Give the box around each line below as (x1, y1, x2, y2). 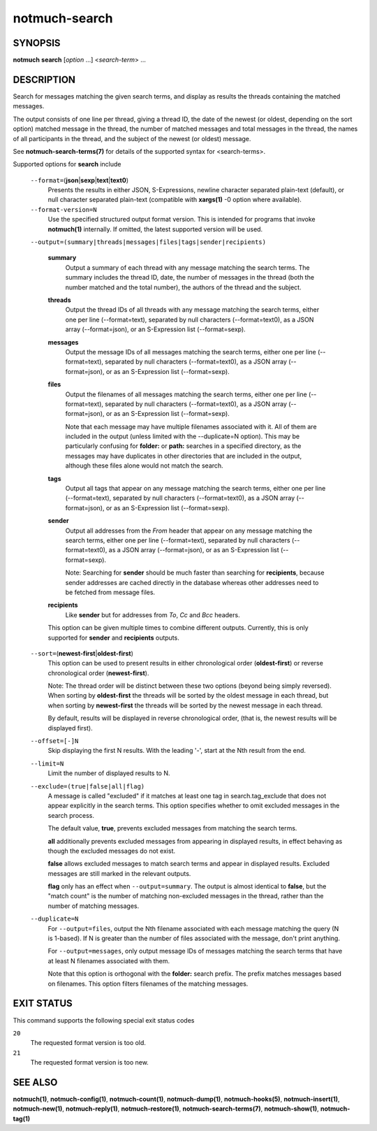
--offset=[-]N (30, 737, 79, 745)
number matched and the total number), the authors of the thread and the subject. (65, 283, 302, 291)
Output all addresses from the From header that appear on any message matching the (65, 526, 313, 535)
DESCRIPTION (13, 73, 76, 85)
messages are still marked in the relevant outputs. (47, 869, 191, 877)
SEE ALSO (13, 1076, 58, 1088)
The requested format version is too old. (30, 1039, 147, 1047)
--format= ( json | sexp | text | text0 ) (30, 175, 129, 185)
